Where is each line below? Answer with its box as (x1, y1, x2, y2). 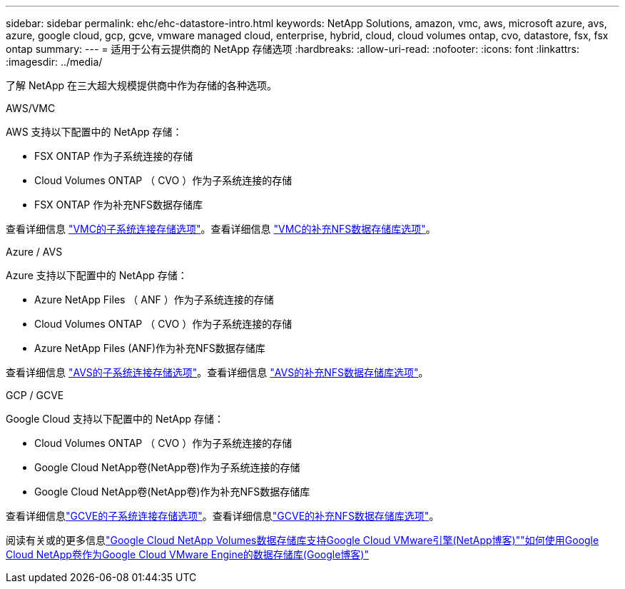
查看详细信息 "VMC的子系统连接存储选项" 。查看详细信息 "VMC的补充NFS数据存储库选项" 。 (6, 223, 436, 235)
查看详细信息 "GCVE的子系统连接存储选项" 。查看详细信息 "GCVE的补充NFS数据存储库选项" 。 (6, 510, 439, 522)
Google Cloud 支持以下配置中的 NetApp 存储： (6, 413, 225, 425)
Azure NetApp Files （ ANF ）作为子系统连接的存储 (34, 293, 274, 306)
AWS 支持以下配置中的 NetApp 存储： (6, 126, 183, 138)
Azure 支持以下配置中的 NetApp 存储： (6, 269, 188, 281)
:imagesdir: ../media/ (6, 56, 103, 68)
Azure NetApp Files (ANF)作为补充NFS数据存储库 (34, 342, 265, 354)
